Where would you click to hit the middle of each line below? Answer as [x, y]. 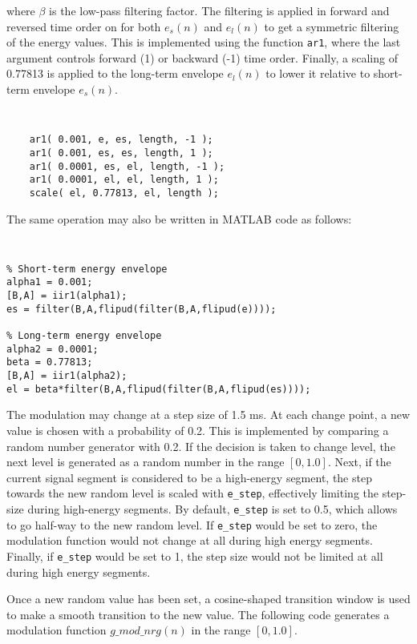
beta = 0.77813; [50, 362]
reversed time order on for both [84, 26]
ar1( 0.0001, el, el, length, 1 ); [124, 180]
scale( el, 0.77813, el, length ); [124, 193]
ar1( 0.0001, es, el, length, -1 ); [127, 166]
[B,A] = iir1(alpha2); [67, 376]
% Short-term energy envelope [87, 269]
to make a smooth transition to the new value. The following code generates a [198, 614]
